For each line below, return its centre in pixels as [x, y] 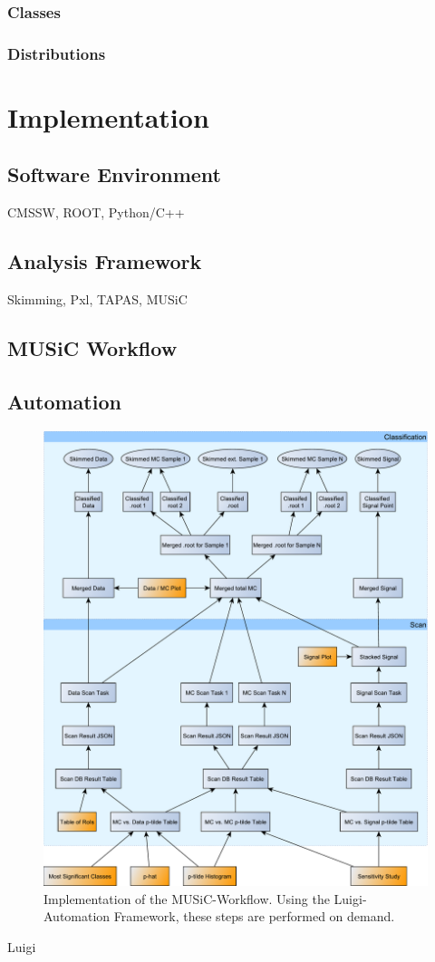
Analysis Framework [105, 261]
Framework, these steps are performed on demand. [254, 916]
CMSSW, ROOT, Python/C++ [96, 212]
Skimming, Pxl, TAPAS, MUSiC [97, 299]
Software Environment [114, 174]
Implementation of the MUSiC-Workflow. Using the [187, 898]
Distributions [57, 53]
